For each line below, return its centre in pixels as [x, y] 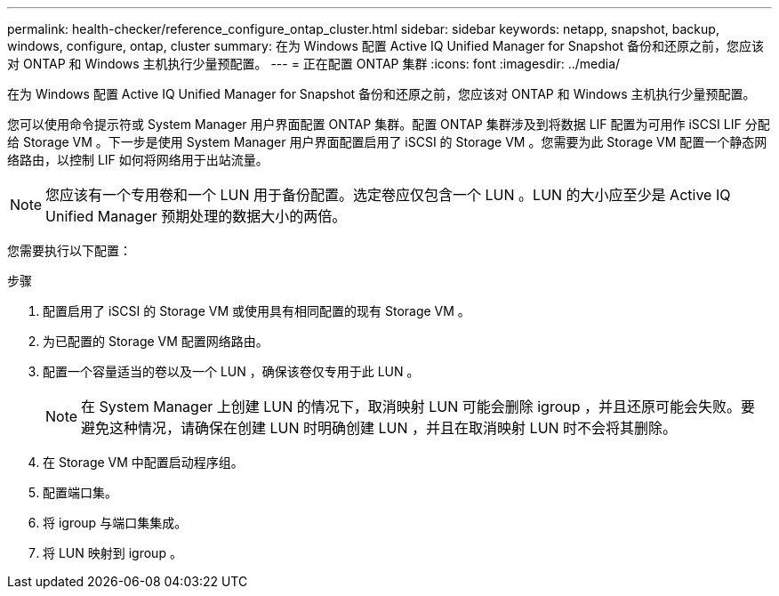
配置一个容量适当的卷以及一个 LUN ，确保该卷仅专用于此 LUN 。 [231, 371]
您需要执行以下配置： [69, 250]
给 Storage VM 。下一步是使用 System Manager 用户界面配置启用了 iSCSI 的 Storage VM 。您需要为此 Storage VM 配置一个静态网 [387, 142]
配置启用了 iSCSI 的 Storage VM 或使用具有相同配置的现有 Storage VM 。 [257, 311]
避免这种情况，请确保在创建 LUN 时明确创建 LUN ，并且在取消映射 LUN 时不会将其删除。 [379, 428]
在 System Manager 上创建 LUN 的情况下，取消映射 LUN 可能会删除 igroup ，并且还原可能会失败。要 [418, 407]
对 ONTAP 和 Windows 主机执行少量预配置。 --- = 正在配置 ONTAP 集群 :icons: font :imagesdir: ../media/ [314, 64]
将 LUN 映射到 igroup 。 [112, 553]
